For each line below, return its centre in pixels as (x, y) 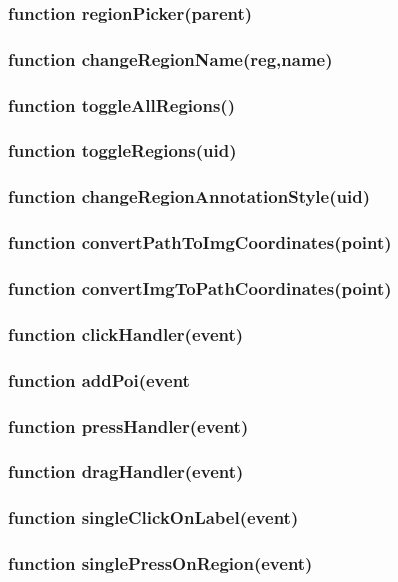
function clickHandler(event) (126, 333)
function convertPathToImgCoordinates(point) (200, 242)
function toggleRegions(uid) (122, 150)
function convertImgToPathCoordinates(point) (200, 287)
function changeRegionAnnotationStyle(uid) (189, 196)
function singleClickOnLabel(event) (153, 517)
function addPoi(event (99, 379)
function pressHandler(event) (128, 425)
